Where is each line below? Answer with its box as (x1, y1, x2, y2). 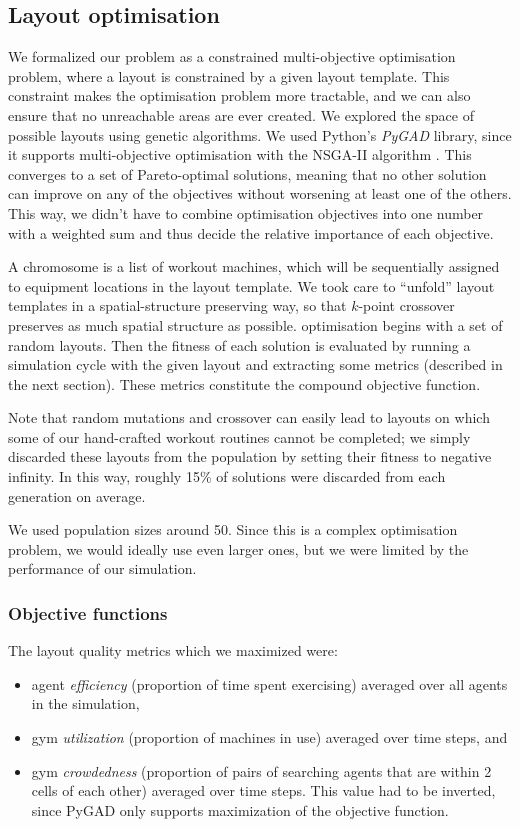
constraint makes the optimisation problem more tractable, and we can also (8, 85, 471, 106)
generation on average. (8, 485, 146, 506)
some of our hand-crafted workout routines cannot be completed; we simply (8, 426, 471, 447)
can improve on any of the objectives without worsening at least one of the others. (8, 183, 512, 204)
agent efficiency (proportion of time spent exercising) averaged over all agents (31, 673, 508, 694)
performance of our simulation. (8, 558, 197, 579)
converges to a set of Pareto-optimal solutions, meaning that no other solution (8, 163, 487, 184)
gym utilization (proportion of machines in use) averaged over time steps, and (31, 727, 508, 748)
